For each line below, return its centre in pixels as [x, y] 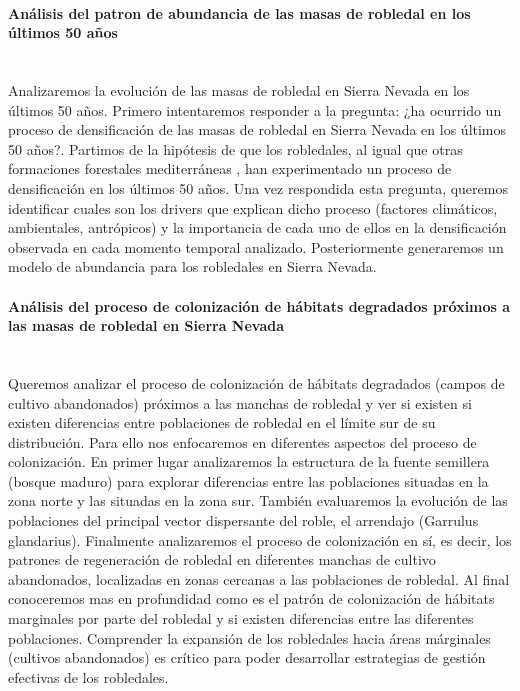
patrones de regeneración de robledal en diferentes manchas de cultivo [222, 559]
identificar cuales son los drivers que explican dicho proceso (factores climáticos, [253, 207]
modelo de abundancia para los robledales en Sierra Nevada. [192, 266]
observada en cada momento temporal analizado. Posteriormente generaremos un [256, 246]
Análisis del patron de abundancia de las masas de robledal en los [239, 12]
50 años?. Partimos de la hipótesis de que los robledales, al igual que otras [235, 148]
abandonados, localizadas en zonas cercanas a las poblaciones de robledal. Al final [259, 578]
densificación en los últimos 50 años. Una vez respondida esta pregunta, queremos [258, 187]
